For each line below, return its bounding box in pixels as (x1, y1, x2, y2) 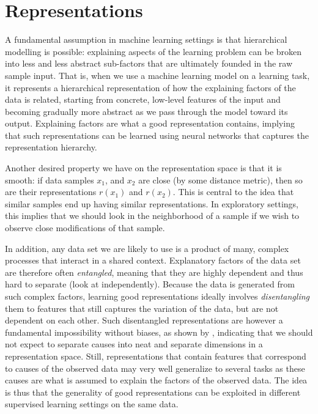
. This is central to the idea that (172, 185, 294, 198)
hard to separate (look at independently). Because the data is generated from (5, 278, 295, 290)
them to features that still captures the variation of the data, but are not (5, 301, 279, 314)
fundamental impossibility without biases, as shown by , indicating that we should (5, 325, 313, 338)
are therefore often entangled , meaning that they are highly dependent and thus (5, 265, 303, 278)
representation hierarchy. (5, 141, 97, 153)
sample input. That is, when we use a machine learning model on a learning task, (5, 68, 310, 81)
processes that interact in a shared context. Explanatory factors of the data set (5, 254, 301, 267)
